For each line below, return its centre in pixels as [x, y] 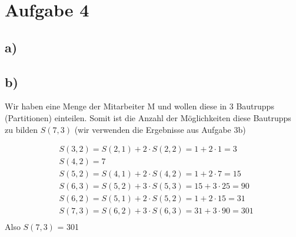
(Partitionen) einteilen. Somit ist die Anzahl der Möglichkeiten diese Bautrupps [148, 117]
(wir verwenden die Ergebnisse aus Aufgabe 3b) [160, 129]
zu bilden [21, 129]
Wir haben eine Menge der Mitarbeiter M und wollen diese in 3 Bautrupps [139, 106]
